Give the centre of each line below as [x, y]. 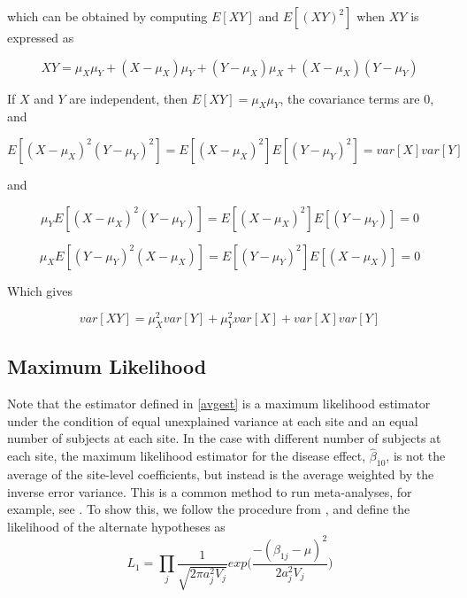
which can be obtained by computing [107, 16]
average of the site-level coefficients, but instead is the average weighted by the [221, 474]
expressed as [41, 37]
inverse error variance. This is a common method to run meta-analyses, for [210, 491]
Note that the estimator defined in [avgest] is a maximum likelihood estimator [219, 404]
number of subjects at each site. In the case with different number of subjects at [224, 438]
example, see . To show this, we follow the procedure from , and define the [209, 509]
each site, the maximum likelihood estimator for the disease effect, [187, 456]
